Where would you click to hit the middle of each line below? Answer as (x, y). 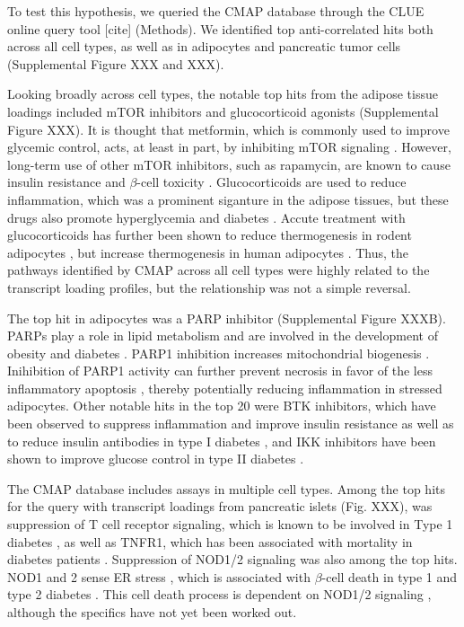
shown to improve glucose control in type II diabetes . (156, 459)
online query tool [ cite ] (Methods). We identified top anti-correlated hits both (220, 28)
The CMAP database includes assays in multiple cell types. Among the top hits (226, 488)
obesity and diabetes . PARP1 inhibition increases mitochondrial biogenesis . (219, 353)
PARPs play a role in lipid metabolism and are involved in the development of (223, 336)
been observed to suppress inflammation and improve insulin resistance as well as (231, 424)
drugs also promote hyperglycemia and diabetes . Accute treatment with (206, 217)
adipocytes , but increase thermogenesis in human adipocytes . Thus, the (208, 252)
